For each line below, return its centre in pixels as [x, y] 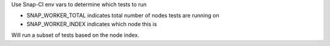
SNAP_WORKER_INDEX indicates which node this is [92, 24]
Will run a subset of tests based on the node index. [75, 35]
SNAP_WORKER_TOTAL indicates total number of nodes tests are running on [123, 16]
